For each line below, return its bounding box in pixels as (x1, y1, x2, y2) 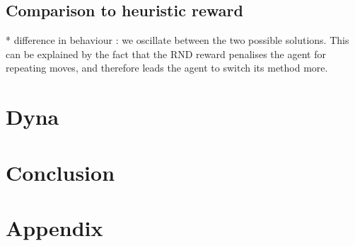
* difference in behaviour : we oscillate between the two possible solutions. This (6, 33, 349, 47)
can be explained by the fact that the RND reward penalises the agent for (6, 46, 326, 61)
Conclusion (6, 157, 115, 186)
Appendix (6, 213, 103, 242)
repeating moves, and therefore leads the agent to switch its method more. (6, 60, 328, 75)
